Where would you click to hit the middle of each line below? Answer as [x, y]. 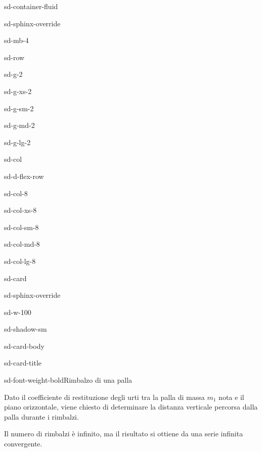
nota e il [231, 397]
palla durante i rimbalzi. [41, 416]
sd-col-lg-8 [20, 261]
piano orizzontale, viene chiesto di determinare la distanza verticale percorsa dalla [131, 407]
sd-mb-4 [16, 40]
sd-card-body [24, 346]
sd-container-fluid [31, 6]
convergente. [23, 444]
